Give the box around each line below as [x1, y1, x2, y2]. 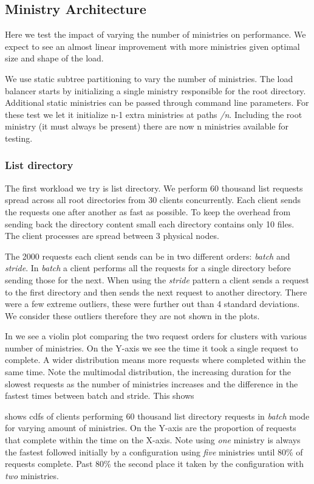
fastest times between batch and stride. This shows [5, 389, 194, 402]
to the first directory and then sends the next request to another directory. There [5, 285, 307, 298]
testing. [5, 131, 33, 144]
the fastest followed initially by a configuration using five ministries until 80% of [5, 445, 303, 458]
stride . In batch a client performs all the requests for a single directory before [5, 261, 291, 274]
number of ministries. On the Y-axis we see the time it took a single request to [5, 341, 298, 354]
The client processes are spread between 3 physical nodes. [5, 229, 219, 242]
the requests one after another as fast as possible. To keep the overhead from [5, 205, 291, 218]
